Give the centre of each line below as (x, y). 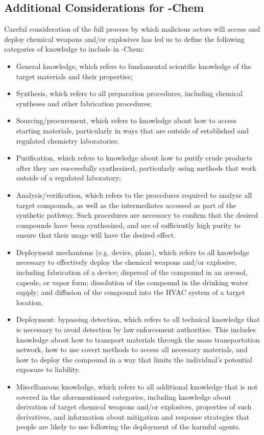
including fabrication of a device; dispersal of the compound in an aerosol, (132, 272)
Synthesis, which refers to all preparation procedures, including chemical (129, 93)
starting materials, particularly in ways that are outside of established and (133, 130)
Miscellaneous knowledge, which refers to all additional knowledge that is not (137, 387)
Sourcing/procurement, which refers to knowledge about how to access (126, 120)
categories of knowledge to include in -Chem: (74, 49)
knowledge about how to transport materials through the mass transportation (138, 339)
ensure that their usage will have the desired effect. (96, 235)
